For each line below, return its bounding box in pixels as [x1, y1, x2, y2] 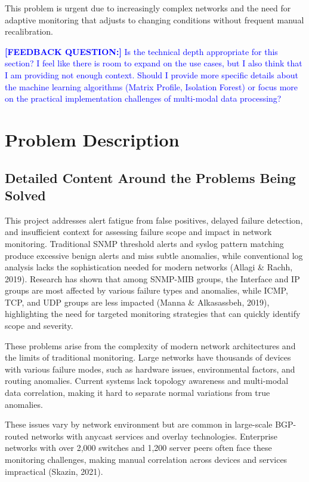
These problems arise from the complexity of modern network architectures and [5, 339, 296, 352]
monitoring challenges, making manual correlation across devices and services [5, 453, 288, 465]
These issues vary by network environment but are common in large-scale [5, 418, 273, 431]
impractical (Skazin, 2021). [5, 465, 103, 477]
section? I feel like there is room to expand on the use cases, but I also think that [5, 57, 302, 69]
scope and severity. [5, 319, 73, 332]
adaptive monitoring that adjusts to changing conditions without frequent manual [5, 13, 304, 26]
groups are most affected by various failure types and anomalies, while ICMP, [5, 284, 288, 297]
